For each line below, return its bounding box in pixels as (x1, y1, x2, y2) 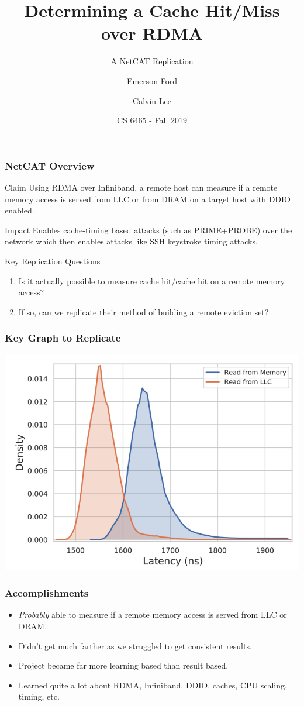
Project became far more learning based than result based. (18, 659, 229, 671)
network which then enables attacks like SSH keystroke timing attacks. (5, 235, 258, 247)
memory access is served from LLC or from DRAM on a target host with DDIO (5, 192, 291, 205)
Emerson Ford (126, 74, 178, 87)
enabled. (5, 204, 34, 216)
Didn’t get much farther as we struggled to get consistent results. (18, 639, 252, 652)
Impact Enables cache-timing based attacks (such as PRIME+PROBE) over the (5, 223, 292, 236)
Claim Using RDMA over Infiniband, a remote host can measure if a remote (5, 181, 278, 193)
